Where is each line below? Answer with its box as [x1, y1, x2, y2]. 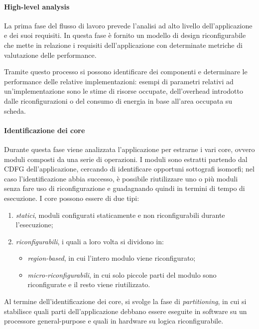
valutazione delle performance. [4, 49, 97, 60]
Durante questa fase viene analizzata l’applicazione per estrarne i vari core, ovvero [4, 144, 255, 154]
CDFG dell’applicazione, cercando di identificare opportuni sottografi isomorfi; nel [4, 164, 255, 174]
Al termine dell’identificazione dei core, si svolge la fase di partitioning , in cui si [4, 296, 247, 307]
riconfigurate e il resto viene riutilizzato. [27, 279, 150, 290]
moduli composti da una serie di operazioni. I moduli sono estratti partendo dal [4, 154, 248, 164]
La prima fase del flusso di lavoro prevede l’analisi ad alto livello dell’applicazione [4, 20, 253, 30]
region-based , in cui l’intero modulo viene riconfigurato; [27, 253, 196, 263]
